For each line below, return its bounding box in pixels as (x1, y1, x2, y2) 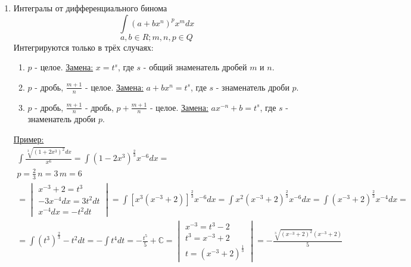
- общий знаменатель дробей (143, 61, 247, 73)
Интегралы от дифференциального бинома (13, 2, 167, 14)
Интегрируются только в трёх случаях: (13, 41, 154, 53)
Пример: (13, 133, 44, 145)
